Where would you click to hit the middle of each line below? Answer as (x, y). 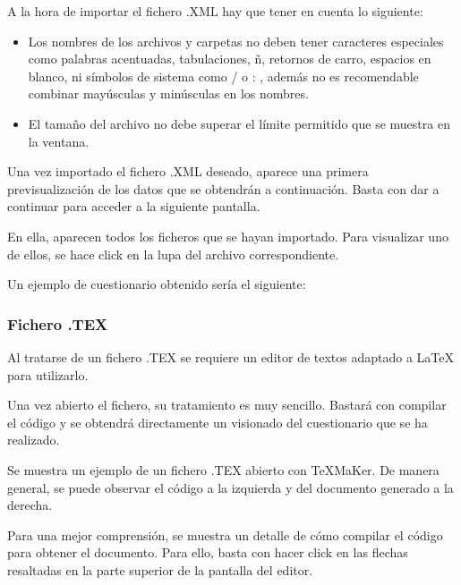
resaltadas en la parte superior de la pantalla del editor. (160, 569)
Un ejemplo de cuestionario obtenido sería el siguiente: (157, 284)
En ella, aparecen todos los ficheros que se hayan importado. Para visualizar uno (228, 236)
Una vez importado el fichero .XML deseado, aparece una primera (188, 171)
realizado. (34, 440)
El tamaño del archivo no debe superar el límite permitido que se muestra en (239, 123)
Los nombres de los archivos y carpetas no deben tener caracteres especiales (236, 41)
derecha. (30, 505)
